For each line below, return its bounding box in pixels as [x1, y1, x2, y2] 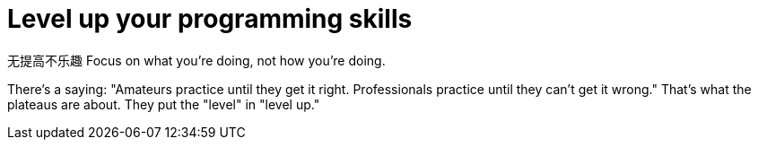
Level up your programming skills [7, 4, 413, 34]
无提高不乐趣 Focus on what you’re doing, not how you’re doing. [7, 52, 386, 68]
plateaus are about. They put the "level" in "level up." [7, 96, 320, 112]
